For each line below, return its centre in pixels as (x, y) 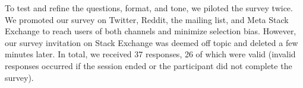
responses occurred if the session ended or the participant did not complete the (149, 65)
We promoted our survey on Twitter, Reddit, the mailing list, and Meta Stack (147, 19)
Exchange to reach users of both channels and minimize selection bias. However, (151, 31)
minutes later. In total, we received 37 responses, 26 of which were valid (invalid (150, 54)
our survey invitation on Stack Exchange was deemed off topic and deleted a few (151, 42)
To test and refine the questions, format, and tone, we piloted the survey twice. (149, 8)
